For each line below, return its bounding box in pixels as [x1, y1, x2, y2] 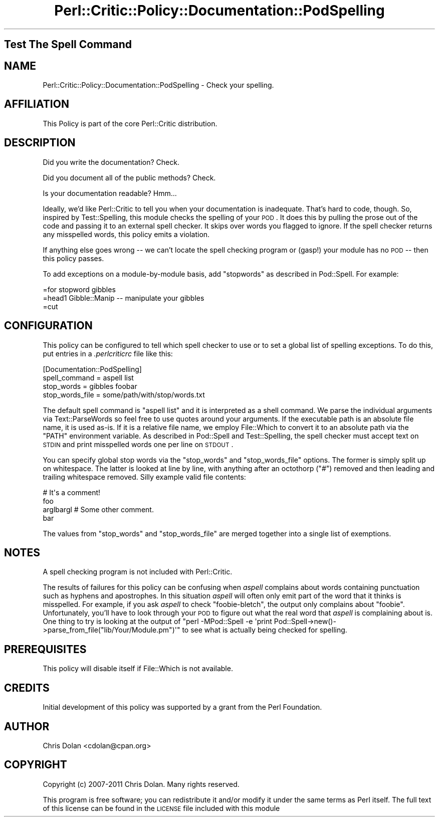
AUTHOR [4, 720, 50, 733]
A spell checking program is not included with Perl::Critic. [43, 567, 233, 576]
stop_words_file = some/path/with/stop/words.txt [43, 390, 205, 399]
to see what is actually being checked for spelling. [182, 626, 347, 635]
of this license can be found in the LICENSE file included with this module [43, 803, 280, 812]
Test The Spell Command [4, 38, 132, 51]
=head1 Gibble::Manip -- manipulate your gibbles [43, 293, 204, 302]
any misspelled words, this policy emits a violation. [43, 230, 210, 239]
